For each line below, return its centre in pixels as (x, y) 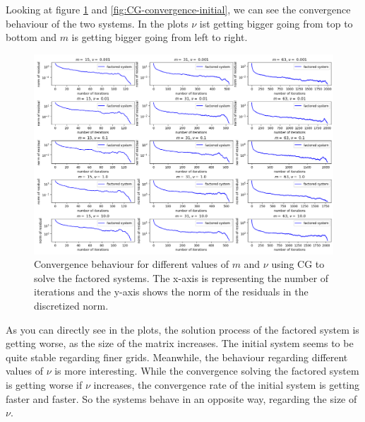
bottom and (31, 37)
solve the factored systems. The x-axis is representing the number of (181, 277)
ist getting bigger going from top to (276, 23)
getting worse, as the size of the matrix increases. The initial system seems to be (180, 343)
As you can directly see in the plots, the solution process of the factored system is (182, 329)
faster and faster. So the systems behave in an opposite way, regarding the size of (181, 398)
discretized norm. (71, 305)
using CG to (298, 264)
